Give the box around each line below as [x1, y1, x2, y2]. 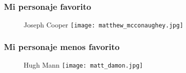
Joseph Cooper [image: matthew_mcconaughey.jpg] [24, 20, 184, 30]
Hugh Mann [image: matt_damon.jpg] [24, 60, 143, 70]
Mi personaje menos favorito [4, 40, 120, 52]
